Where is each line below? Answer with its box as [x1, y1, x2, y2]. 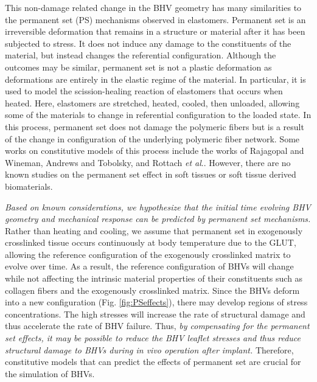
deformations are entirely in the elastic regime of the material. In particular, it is [5, 72, 306, 85]
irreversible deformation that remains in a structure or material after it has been [5, 25, 305, 38]
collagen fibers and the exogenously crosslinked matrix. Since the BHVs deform [5, 283, 300, 296]
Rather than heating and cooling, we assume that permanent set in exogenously [5, 224, 303, 237]
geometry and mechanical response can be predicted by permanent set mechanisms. [5, 212, 311, 225]
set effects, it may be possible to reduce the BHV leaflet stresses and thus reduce [5, 332, 301, 344]
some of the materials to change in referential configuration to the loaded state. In [5, 108, 312, 121]
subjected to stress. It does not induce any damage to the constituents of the [5, 36, 291, 49]
